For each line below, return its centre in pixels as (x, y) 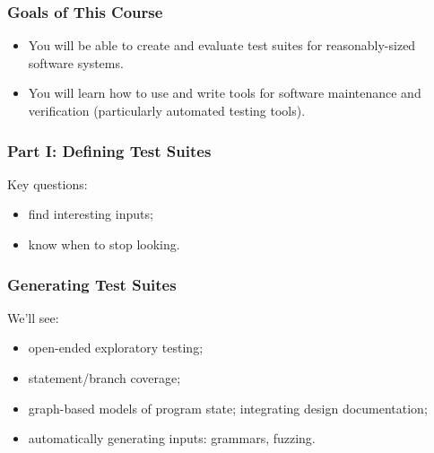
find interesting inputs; (91, 214)
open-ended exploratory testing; (116, 348)
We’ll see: (33, 317)
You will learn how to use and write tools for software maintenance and (225, 93)
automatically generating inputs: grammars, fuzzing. (172, 438)
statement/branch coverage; (104, 378)
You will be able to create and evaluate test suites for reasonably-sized (222, 45)
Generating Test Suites (92, 284)
